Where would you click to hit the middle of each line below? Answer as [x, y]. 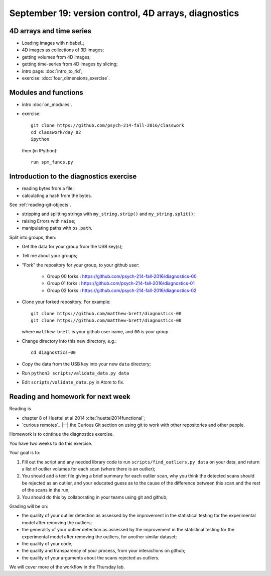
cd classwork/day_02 [56, 132]
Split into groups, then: [33, 237]
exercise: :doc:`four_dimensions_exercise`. [66, 78]
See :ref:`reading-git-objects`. [40, 205]
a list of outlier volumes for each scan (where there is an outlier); [89, 469]
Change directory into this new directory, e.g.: [69, 341]
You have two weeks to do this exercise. [51, 443]
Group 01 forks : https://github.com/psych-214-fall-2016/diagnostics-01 [121, 283]
